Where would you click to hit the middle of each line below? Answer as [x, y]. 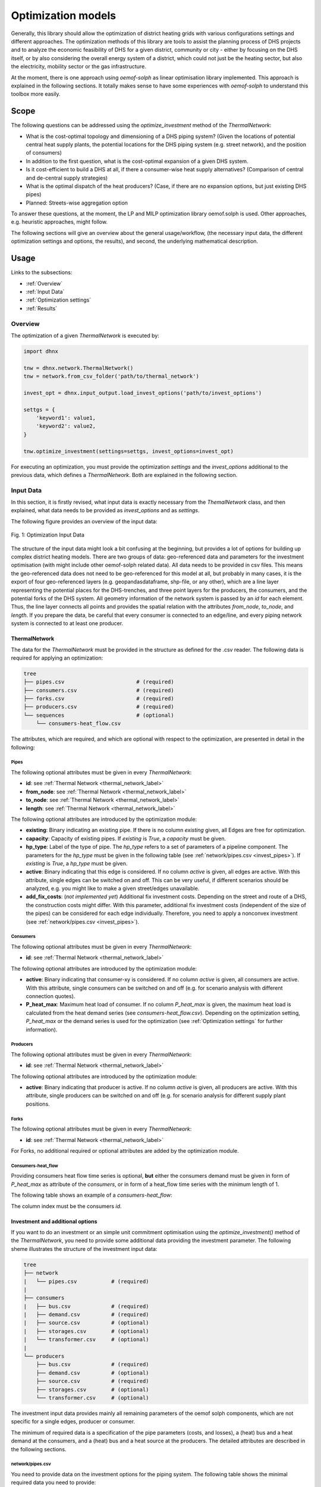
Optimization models [63, 15]
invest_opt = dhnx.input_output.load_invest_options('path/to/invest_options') [143, 393]
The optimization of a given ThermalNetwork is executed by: [85, 335]
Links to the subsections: [42, 272]
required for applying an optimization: [57, 658]
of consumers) [44, 153]
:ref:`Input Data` [45, 291]
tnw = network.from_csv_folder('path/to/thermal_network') [111, 377]
